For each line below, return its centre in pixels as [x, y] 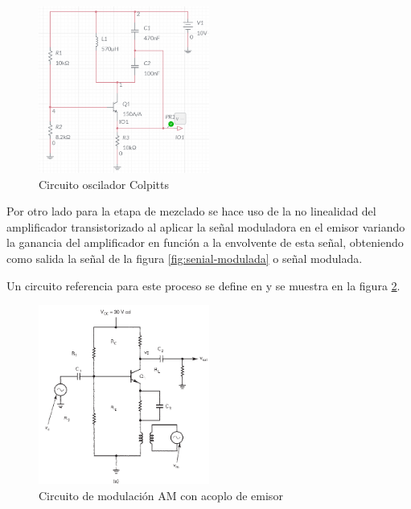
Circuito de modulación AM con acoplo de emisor [161, 495]
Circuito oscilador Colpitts [104, 184]
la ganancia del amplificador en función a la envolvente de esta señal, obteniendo [205, 242]
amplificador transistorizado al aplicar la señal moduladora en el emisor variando [206, 226]
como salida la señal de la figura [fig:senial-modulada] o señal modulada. [185, 259]
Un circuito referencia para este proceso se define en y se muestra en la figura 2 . [203, 285]
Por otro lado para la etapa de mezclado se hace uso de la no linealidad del [191, 211]
